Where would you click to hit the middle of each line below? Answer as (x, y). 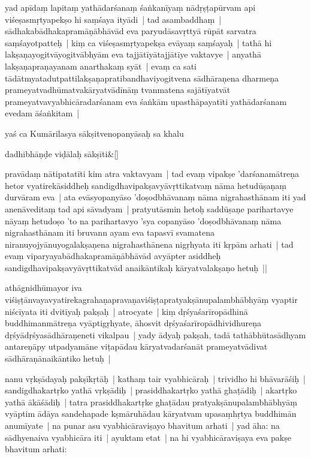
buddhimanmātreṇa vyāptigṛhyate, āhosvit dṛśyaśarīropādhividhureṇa (133, 323)
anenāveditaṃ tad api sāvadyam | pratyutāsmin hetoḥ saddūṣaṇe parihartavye (149, 208)
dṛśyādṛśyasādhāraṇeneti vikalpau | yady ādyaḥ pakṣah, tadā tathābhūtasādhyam (155, 334)
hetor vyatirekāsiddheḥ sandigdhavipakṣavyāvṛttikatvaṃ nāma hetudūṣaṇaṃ (146, 185)
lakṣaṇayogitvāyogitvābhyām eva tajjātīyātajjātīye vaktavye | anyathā (133, 54)
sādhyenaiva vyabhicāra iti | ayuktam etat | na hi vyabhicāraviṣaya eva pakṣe (148, 437)
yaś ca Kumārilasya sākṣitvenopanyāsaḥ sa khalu (94, 133)
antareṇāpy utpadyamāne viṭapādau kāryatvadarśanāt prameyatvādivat (136, 346)
